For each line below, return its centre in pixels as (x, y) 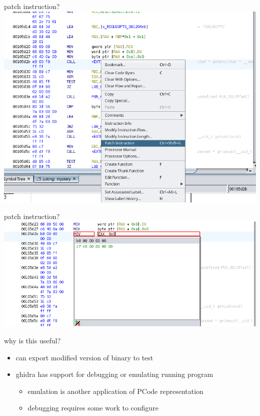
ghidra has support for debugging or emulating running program (114, 374)
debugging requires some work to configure (93, 408)
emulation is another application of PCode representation (115, 391)
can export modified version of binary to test (84, 357)
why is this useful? (32, 341)
